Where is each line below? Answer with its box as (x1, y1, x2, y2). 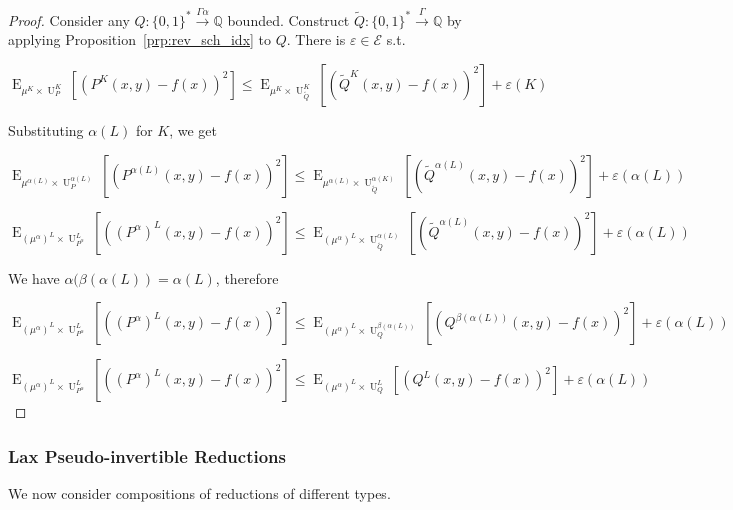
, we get (169, 119, 218, 140)
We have (8, 267, 60, 288)
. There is (286, 29, 346, 50)
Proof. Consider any (8, 9, 130, 30)
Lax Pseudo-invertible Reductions (8, 443, 286, 468)
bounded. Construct (227, 9, 350, 30)
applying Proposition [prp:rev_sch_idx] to (8, 29, 272, 50)
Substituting (8, 119, 84, 140)
